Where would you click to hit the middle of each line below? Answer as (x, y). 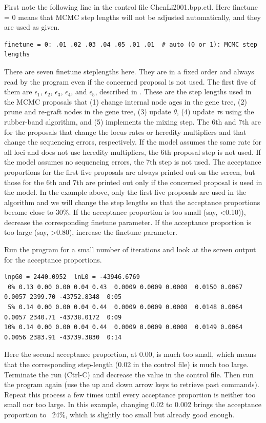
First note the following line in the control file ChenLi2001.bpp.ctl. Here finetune (131, 7)
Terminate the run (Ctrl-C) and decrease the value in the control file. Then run (129, 374)
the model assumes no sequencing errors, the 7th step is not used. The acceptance (133, 162)
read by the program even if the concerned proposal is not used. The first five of (130, 81)
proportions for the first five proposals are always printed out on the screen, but (130, 172)
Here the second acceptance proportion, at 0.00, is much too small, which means (130, 354)
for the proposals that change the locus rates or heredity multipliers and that (125, 132)
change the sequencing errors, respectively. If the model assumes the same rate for (133, 142)
